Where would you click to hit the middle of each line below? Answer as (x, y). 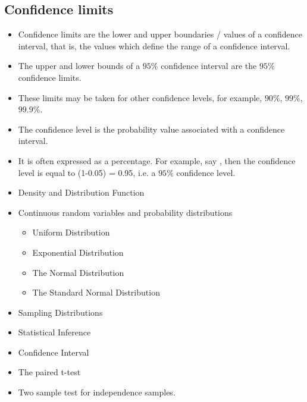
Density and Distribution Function (81, 192)
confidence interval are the (209, 66)
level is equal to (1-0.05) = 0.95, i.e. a (87, 172)
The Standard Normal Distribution (96, 292)
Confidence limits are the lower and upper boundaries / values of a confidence (160, 34)
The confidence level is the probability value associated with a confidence (151, 129)
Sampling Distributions (60, 312)
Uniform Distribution (71, 232)
